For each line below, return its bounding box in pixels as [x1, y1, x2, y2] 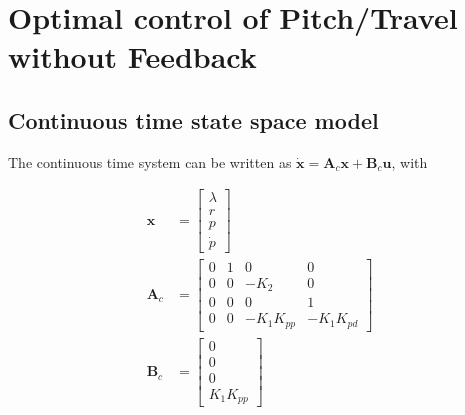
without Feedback [8, 36, 257, 77]
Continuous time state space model [8, 104, 379, 135]
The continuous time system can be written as [8, 151, 292, 172]
